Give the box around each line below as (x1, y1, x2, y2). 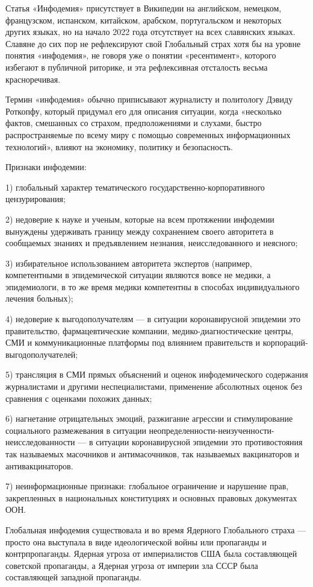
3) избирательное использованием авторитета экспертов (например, (5, 256, 252, 269)
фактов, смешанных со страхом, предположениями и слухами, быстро (5, 116, 262, 129)
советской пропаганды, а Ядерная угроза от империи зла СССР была (5, 559, 258, 571)
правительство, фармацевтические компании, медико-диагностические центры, (5, 324, 294, 337)
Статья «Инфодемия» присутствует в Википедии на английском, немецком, (5, 2, 282, 14)
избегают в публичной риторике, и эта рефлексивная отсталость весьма (5, 60, 268, 73)
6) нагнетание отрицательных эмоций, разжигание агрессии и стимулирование (5, 412, 293, 425)
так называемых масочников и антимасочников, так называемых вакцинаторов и (5, 448, 300, 460)
